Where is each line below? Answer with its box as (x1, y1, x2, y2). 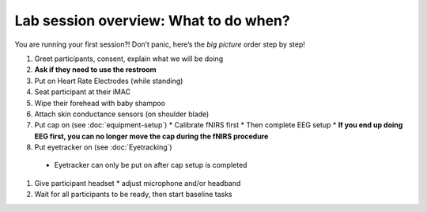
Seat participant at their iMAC (34, 87, 130, 97)
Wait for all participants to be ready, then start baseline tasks (34, 190, 232, 199)
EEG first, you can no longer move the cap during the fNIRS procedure (34, 131, 269, 141)
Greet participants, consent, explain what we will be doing (34, 54, 224, 63)
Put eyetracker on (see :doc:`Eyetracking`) (34, 142, 173, 152)
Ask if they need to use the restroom (34, 65, 157, 74)
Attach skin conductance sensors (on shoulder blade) (34, 109, 210, 119)
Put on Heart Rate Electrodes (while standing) (34, 76, 183, 85)
